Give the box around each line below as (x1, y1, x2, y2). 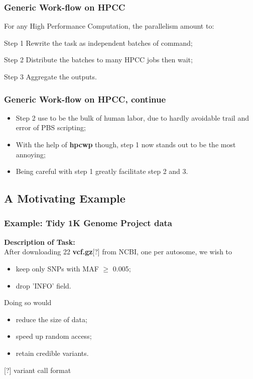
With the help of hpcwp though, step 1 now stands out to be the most (16, 139, 236, 149)
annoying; (16, 149, 46, 159)
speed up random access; (16, 331, 92, 341)
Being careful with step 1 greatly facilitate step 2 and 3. (16, 166, 188, 176)
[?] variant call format (4, 364, 71, 375)
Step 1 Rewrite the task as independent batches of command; (4, 37, 193, 48)
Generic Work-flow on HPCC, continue (4, 92, 166, 105)
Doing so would (4, 297, 52, 308)
